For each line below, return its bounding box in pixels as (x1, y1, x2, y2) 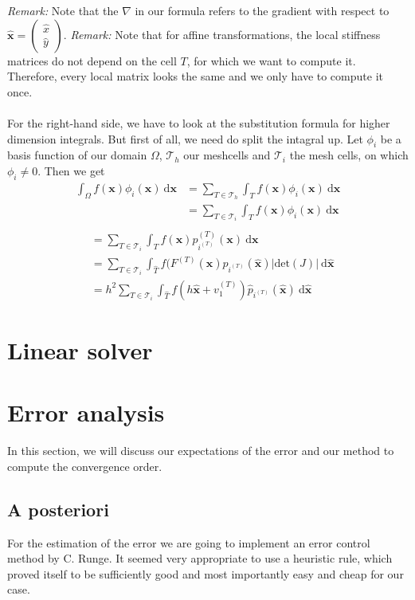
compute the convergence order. (7, 457, 162, 474)
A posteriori (7, 496, 109, 521)
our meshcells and (183, 147, 271, 163)
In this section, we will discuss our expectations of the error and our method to (7, 442, 394, 459)
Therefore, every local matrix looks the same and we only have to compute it (7, 68, 383, 84)
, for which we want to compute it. (186, 52, 356, 69)
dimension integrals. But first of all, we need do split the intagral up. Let (7, 130, 363, 147)
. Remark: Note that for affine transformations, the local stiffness (63, 25, 381, 42)
